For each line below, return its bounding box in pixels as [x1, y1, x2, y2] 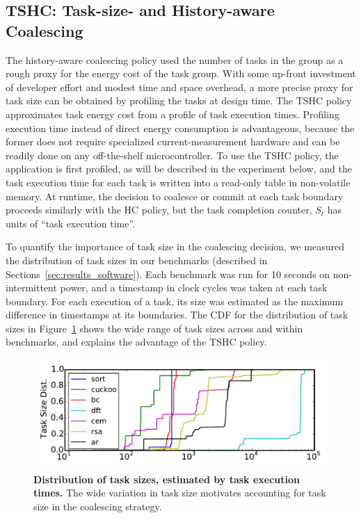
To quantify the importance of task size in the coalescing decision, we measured [6, 239, 344, 254]
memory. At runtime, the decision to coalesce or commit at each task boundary [6, 188, 344, 203]
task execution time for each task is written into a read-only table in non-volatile [6, 175, 351, 189]
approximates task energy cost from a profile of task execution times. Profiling [6, 106, 339, 121]
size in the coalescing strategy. [33, 499, 162, 513]
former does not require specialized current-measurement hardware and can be [6, 134, 340, 149]
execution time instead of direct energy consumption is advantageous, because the [6, 120, 355, 135]
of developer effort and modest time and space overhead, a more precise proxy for [6, 79, 353, 94]
